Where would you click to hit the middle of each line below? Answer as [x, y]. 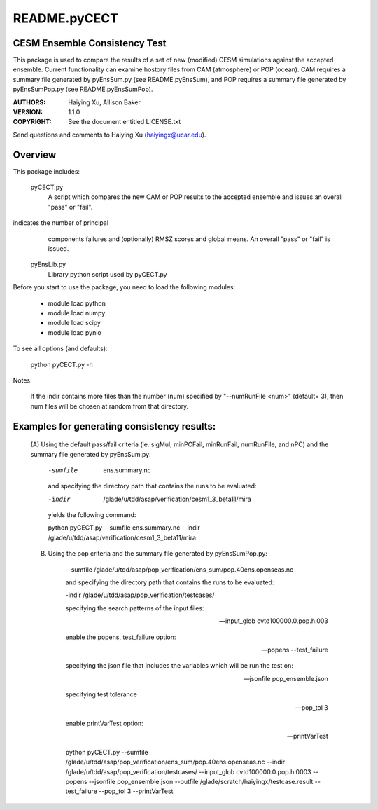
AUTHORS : [29, 102]
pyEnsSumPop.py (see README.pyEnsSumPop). [83, 89]
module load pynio [75, 332]
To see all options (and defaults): [60, 349]
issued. [58, 249]
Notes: [22, 380]
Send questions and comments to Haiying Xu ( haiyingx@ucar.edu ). [110, 135]
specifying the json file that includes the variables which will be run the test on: [180, 666]
